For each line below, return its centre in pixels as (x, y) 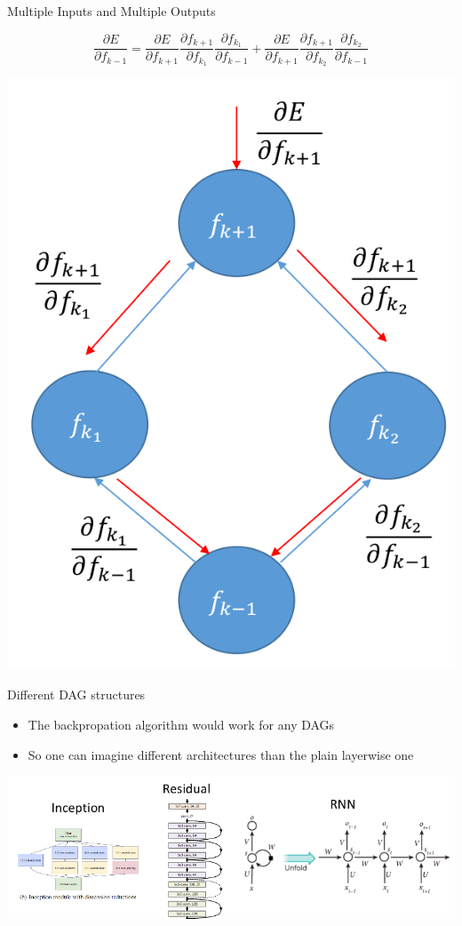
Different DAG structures (76, 694)
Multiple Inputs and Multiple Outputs (112, 11)
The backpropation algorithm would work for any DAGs (181, 724)
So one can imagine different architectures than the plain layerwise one (221, 754)
